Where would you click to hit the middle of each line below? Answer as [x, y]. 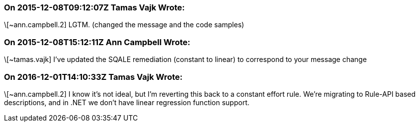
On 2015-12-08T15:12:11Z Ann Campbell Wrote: [97, 42]
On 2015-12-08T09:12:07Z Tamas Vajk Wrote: [94, 7]
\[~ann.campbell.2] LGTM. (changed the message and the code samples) [124, 25]
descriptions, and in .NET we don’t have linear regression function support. [127, 102]
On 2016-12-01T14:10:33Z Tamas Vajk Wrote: [93, 77]
